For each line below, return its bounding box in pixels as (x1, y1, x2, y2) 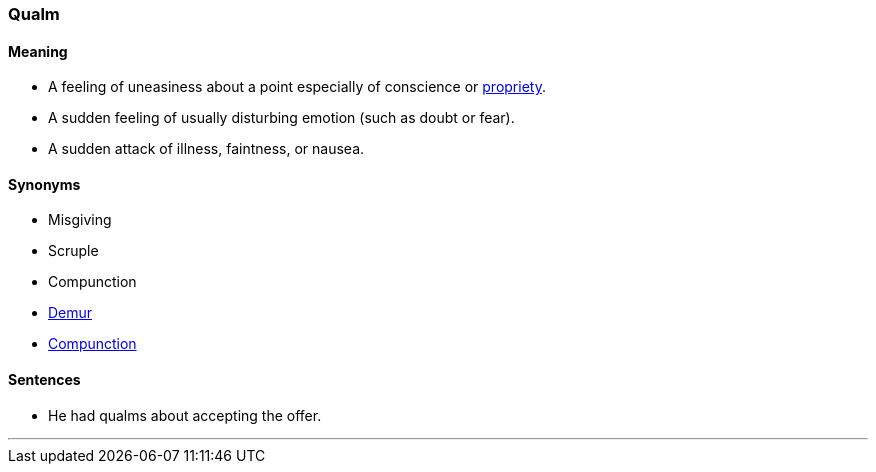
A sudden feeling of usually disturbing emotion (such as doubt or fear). (48, 109, 515, 127)
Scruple (48, 242, 99, 260)
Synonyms (8, 175, 81, 193)
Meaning (8, 42, 68, 60)
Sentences (8, 371, 81, 389)
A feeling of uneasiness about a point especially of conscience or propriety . (48, 78, 546, 96)
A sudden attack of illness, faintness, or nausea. (48, 140, 365, 158)
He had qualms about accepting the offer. (48, 406, 322, 424)
